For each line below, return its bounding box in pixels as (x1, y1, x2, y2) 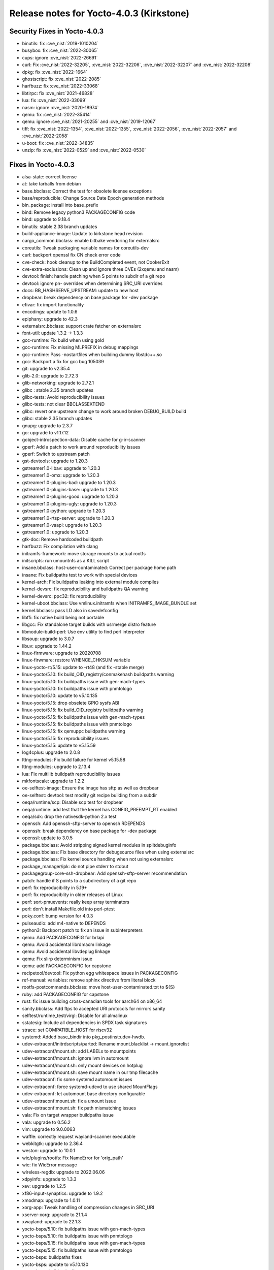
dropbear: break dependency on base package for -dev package (22, 295, 158, 301)
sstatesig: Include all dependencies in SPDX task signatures (22, 1020, 147, 1026)
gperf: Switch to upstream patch (22, 451, 90, 457)
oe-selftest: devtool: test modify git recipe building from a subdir (22, 792, 157, 798)
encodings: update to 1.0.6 (22, 309, 78, 315)
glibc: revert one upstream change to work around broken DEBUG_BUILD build (22, 408, 187, 414)
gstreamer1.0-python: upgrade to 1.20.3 (22, 508, 106, 514)
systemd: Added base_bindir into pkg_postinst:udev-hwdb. (22, 1034, 146, 1040)
